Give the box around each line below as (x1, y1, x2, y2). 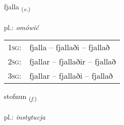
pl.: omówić (4, 22, 39, 32)
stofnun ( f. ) (4, 91, 37, 103)
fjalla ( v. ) (4, 1, 31, 13)
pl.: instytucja (4, 112, 46, 122)
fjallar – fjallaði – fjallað (29, 70, 113, 82)
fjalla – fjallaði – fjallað (29, 41, 110, 53)
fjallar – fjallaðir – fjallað (29, 56, 116, 67)
